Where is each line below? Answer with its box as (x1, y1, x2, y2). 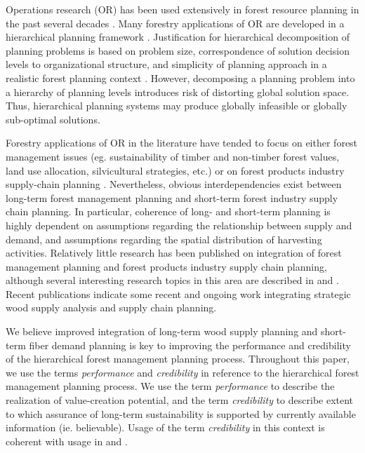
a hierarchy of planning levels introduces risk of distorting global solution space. (6, 84, 350, 99)
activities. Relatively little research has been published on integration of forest (6, 245, 342, 260)
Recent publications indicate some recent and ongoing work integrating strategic (6, 286, 351, 301)
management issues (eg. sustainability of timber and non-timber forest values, (6, 149, 340, 163)
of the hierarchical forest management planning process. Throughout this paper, (6, 351, 350, 366)
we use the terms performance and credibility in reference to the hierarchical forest (6, 365, 359, 379)
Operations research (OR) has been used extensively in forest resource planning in (6, 2, 359, 16)
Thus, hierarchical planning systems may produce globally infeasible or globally (6, 98, 347, 113)
